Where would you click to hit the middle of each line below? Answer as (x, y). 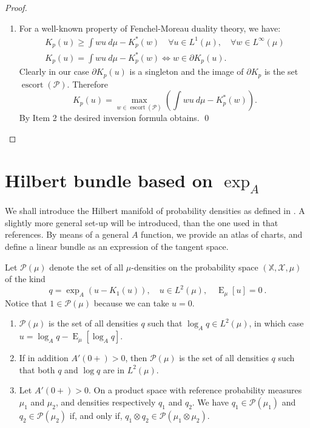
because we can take (131, 302)
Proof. (16, 7)
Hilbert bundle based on (109, 180)
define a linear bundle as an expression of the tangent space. (117, 246)
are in (113, 369)
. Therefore (87, 84)
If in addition (44, 358)
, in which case (276, 323)
